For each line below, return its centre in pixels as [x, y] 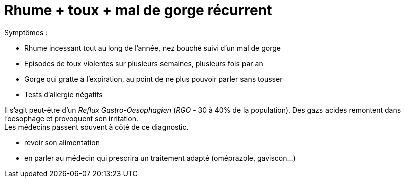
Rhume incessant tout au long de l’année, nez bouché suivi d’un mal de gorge [152, 48]
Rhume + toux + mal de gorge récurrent [138, 10]
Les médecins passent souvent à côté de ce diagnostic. [96, 127]
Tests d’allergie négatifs [63, 94]
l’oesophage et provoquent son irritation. [71, 118]
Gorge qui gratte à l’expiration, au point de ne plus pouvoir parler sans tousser [153, 79]
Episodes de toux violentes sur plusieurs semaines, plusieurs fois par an [144, 63]
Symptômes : [26, 32]
